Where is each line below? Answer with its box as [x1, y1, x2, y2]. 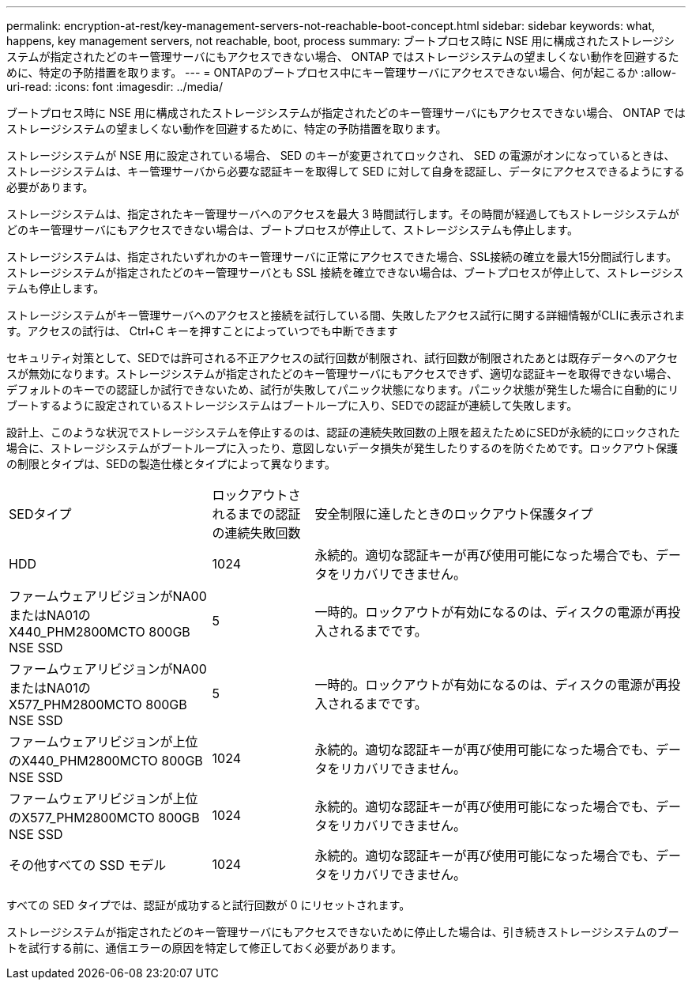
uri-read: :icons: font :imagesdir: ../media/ [6, 80, 223, 93]
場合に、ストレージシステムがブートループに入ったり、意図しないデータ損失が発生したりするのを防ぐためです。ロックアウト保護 [6, 441, 679, 455]
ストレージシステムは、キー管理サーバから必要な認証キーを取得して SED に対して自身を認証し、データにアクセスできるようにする [6, 164, 685, 178]
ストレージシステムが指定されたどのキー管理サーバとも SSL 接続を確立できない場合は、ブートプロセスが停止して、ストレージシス [6, 266, 684, 279]
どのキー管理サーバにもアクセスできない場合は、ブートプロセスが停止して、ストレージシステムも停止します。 [6, 223, 578, 236]
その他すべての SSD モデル [9, 857, 167, 873]
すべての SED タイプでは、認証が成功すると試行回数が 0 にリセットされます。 [6, 898, 411, 912]
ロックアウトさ [212, 487, 301, 503]
